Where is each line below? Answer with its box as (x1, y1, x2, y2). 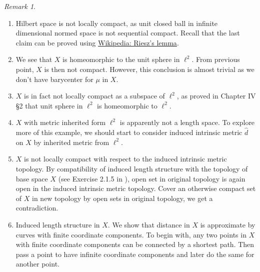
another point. (15, 258, 59, 269)
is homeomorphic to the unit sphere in (62, 54, 180, 64)
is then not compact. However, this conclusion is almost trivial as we (44, 63, 254, 74)
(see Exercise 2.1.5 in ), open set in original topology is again (58, 173, 245, 183)
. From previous (191, 54, 240, 64)
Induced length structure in (15, 219, 100, 229)
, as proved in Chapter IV (176, 90, 256, 101)
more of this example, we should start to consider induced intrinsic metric (15, 127, 242, 137)
